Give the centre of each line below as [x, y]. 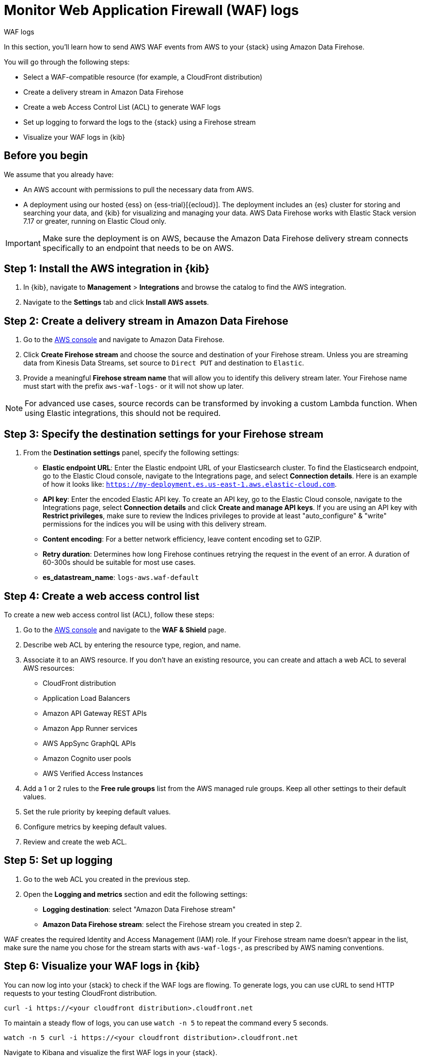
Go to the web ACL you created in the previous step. [107, 879]
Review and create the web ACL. [75, 842]
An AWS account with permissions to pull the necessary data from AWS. [139, 189]
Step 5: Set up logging [58, 860]
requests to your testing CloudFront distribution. [80, 993]
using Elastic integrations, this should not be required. [123, 413]
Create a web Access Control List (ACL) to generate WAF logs [122, 107]
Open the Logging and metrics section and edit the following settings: [135, 894]
